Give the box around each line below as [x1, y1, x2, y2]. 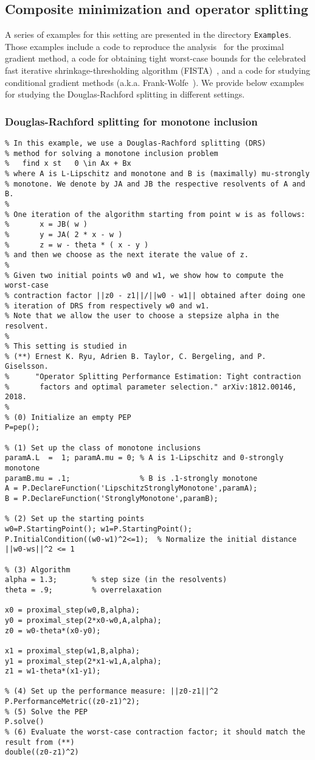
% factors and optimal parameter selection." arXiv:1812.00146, [5, 382, 297, 391]
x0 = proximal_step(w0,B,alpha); [5, 606, 140, 615]
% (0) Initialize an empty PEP [5, 413, 131, 422]
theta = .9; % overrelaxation [5, 585, 162, 594]
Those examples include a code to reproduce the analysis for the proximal [5, 40, 284, 52]
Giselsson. [5, 362, 49, 371]
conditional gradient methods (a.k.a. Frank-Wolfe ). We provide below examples [5, 76, 305, 88]
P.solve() [5, 717, 44, 726]
